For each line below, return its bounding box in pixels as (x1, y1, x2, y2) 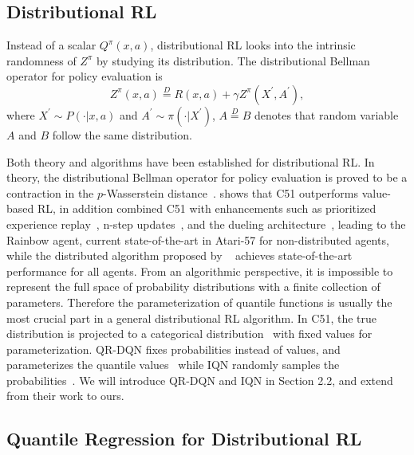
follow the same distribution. (52, 126, 192, 143)
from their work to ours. (6, 387, 124, 404)
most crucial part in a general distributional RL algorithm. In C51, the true (6, 309, 377, 326)
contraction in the (6, 184, 94, 201)
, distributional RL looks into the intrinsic (150, 37, 356, 53)
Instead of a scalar (6, 37, 97, 53)
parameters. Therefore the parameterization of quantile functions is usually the (6, 293, 392, 310)
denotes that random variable (254, 106, 399, 123)
